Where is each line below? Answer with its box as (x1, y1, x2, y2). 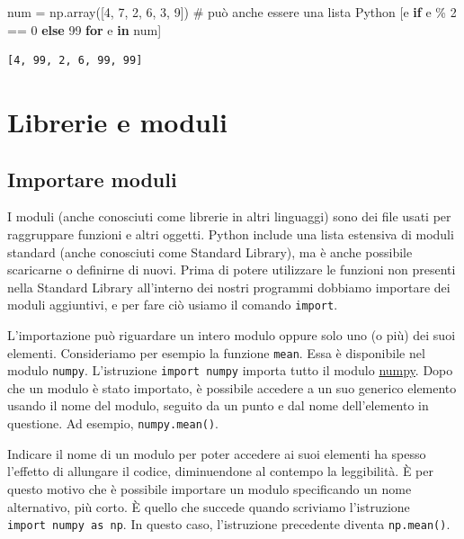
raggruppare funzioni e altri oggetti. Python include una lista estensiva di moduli (7, 224, 454, 243)
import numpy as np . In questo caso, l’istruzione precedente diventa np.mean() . (7, 515, 451, 534)
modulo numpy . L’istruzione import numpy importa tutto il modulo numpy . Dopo (7, 361, 453, 380)
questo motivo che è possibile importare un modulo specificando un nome (7, 479, 412, 498)
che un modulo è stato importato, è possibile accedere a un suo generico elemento (7, 378, 457, 397)
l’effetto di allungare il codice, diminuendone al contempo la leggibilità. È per (7, 462, 433, 481)
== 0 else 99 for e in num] (7, 20, 162, 39)
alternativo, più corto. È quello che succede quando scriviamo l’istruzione (7, 497, 410, 516)
